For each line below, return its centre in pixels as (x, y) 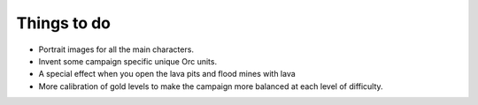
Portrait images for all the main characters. (116, 49)
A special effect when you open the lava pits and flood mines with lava (167, 74)
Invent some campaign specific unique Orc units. (127, 61)
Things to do (63, 23)
